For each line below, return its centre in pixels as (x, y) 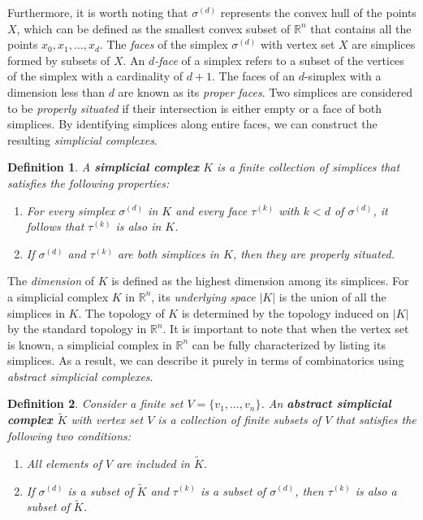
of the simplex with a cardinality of (95, 76)
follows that (55, 226)
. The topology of (121, 312)
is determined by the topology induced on (285, 312)
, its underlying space (203, 296)
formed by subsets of (59, 60)
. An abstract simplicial (326, 403)
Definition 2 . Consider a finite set (95, 403)
